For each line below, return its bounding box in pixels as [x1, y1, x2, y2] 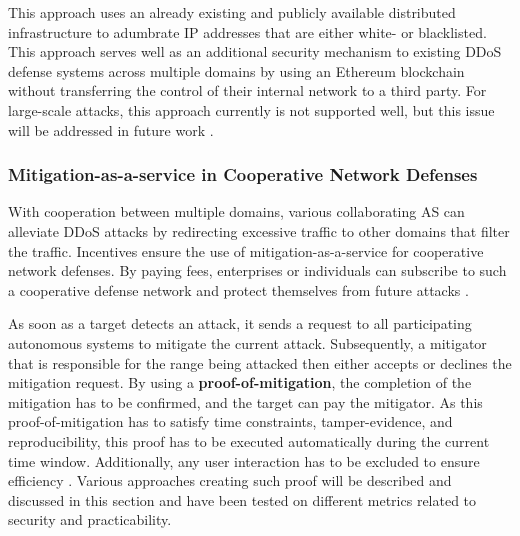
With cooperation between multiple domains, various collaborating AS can [8, 201, 465, 222]
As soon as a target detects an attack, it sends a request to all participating [8, 313, 472, 334]
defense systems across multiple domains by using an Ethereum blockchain [8, 60, 465, 81]
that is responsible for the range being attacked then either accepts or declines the [8, 352, 512, 373]
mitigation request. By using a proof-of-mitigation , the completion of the [8, 372, 472, 393]
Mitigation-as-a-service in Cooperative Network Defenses [8, 162, 478, 187]
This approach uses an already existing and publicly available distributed [8, 2, 456, 22]
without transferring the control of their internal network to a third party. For [8, 80, 487, 101]
